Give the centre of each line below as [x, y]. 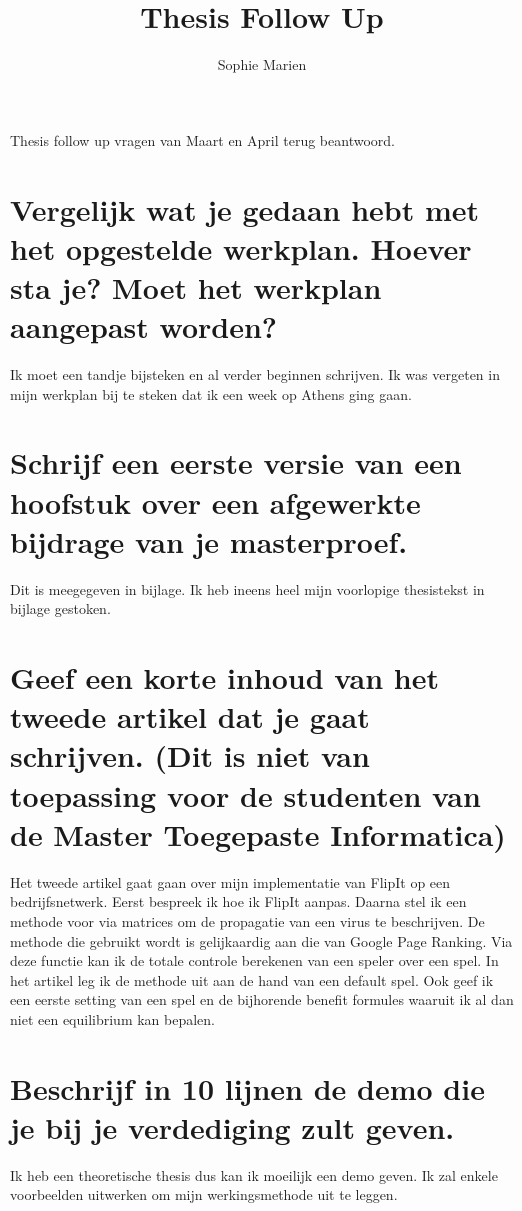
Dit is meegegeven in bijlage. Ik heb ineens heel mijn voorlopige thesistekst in [247, 588]
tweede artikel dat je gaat [190, 716]
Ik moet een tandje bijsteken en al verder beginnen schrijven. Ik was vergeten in [255, 374]
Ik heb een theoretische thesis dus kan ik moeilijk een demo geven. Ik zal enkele [254, 1174]
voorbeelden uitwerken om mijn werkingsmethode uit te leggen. [204, 1194]
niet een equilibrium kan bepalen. [113, 1018]
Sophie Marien [262, 64]
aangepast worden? [144, 326]
